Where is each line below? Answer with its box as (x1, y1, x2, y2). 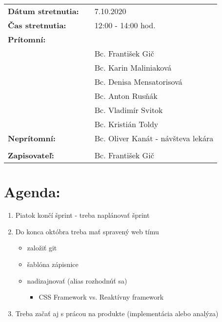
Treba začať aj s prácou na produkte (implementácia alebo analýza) (15, 308, 219, 318)
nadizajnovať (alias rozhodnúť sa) (27, 275, 127, 285)
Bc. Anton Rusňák (94, 90, 158, 101)
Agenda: (4, 182, 61, 202)
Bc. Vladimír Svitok (94, 104, 163, 115)
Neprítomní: (8, 133, 56, 144)
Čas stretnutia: (8, 19, 66, 31)
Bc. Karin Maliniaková (94, 62, 172, 73)
